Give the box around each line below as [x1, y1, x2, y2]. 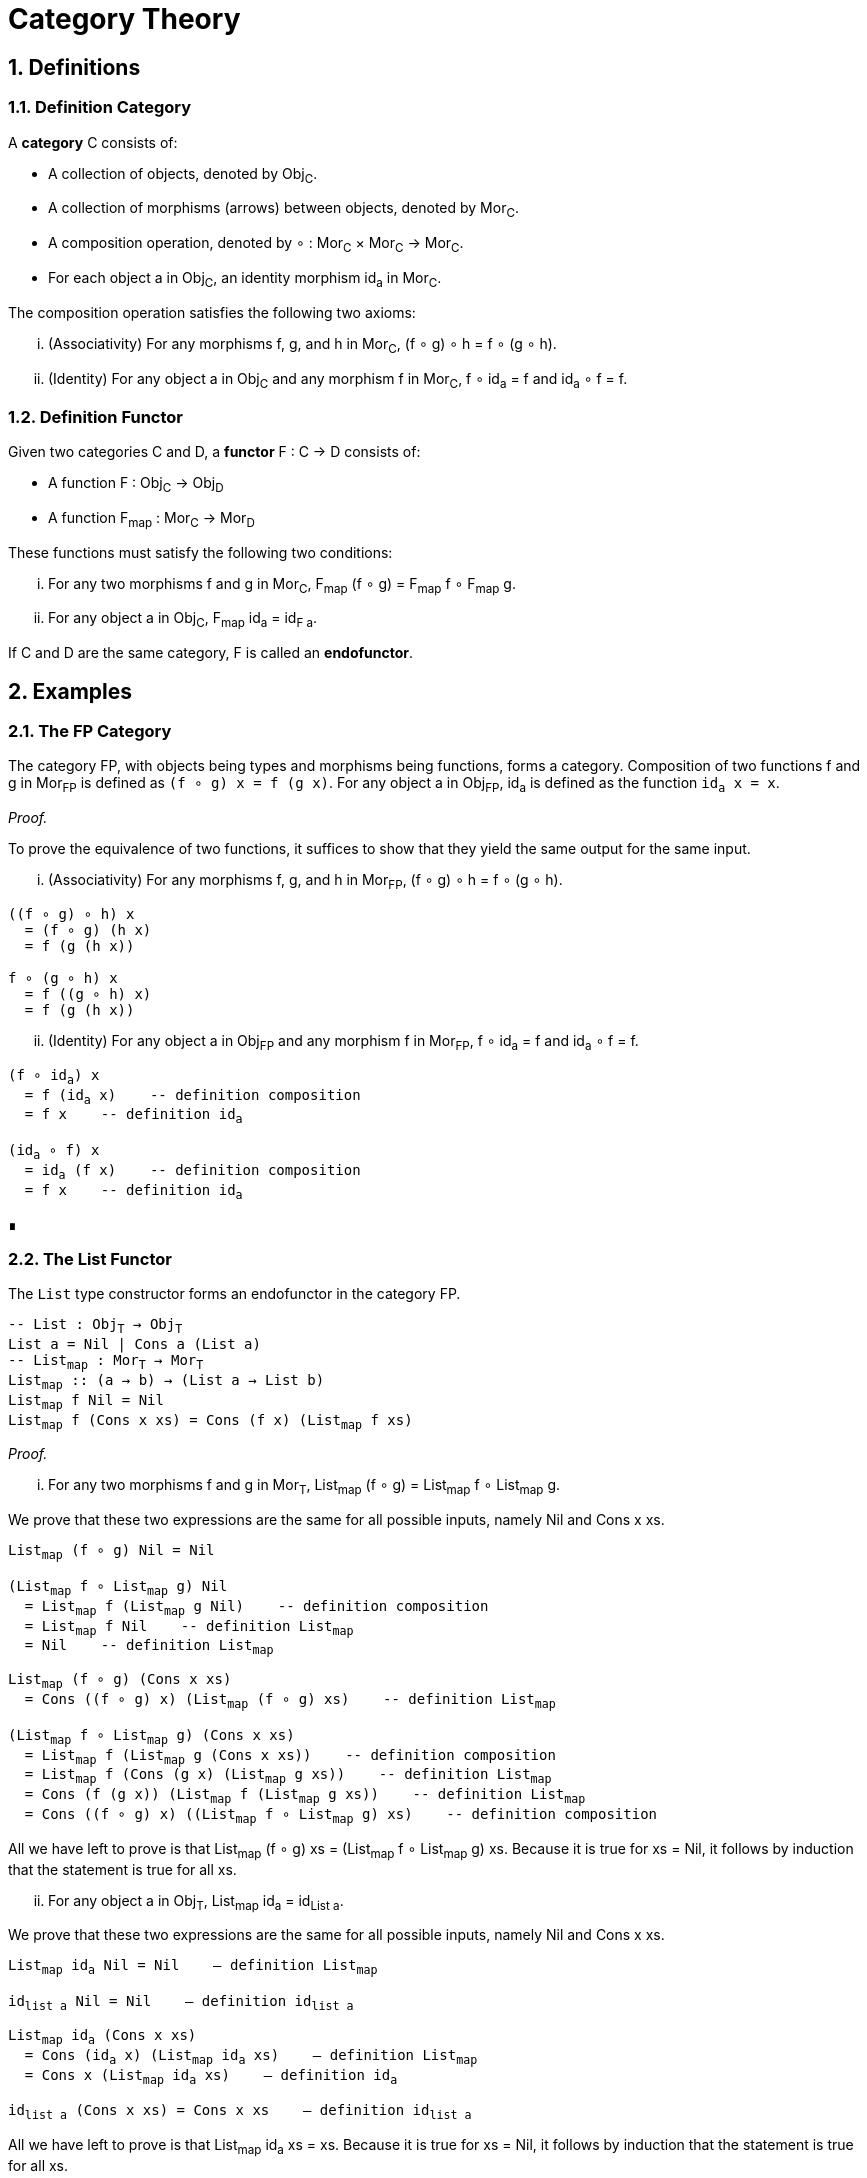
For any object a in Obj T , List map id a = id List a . [48, 1891, 344, 1913]
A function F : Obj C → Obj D [48, 474, 224, 495]
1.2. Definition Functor [8, 406, 183, 427]
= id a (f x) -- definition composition [24, 1162, 361, 1182]
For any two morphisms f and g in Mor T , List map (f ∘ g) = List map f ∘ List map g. [48, 1476, 561, 1498]
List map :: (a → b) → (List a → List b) [8, 1372, 325, 1392]
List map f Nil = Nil [8, 1391, 164, 1412]
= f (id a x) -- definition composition [24, 1086, 361, 1107]
